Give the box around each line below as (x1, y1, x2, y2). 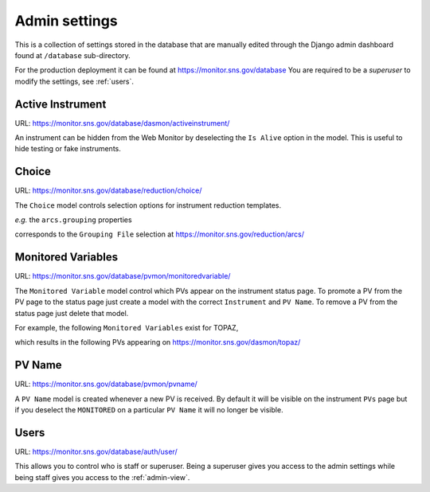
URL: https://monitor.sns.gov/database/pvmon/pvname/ (14, 379, 198, 389)
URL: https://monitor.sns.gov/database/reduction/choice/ (14, 185, 202, 195)
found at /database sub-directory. (14, 50, 131, 60)
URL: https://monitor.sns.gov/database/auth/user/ (14, 447, 178, 456)
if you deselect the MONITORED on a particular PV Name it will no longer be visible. (14, 405, 283, 415)
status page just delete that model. (14, 308, 129, 318)
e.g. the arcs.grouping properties (14, 215, 132, 225)
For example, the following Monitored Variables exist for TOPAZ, (14, 322, 239, 332)
